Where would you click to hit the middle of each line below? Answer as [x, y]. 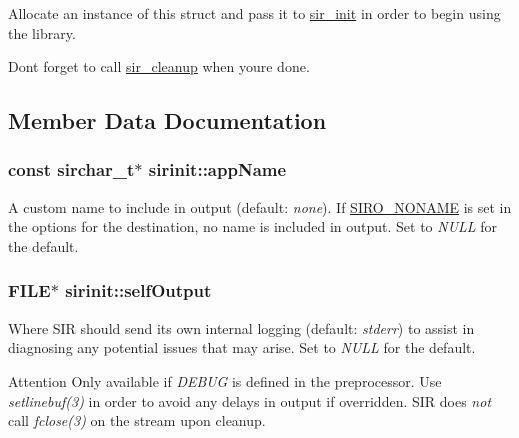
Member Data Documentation [167, 120]
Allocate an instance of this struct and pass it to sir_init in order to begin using [254, 13]
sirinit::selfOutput [138, 290]
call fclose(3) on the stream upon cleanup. [137, 420]
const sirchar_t [71, 169]
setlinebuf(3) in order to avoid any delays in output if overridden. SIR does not [250, 400]
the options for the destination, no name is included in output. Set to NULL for [253, 226]
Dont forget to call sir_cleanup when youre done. [159, 66]
